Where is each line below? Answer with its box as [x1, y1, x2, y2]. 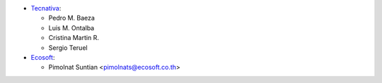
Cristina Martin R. [48, 34, 99, 42]
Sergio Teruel [48, 43, 88, 52]
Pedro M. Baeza [48, 14, 95, 23]
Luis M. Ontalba [48, 23, 95, 32]
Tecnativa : [30, 4, 62, 12]
